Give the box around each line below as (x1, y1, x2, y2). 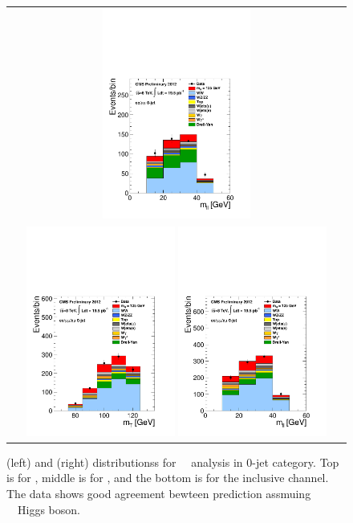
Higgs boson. (17, 501, 80, 517)
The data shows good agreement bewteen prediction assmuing (6, 484, 311, 501)
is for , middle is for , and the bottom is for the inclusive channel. (6, 469, 329, 486)
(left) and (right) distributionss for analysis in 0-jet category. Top (6, 453, 339, 470)
